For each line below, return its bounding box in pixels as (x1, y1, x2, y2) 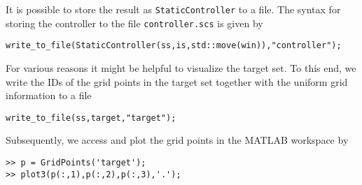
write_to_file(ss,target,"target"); (6, 112, 176, 123)
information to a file (6, 88, 92, 103)
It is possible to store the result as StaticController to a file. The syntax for (6, 2, 341, 16)
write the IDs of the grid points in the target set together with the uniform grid (6, 74, 348, 89)
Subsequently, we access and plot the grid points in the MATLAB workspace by (6, 133, 349, 147)
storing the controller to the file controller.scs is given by (6, 15, 263, 30)
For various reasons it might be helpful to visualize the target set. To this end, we (6, 60, 356, 75)
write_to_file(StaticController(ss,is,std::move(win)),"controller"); (6, 40, 342, 51)
